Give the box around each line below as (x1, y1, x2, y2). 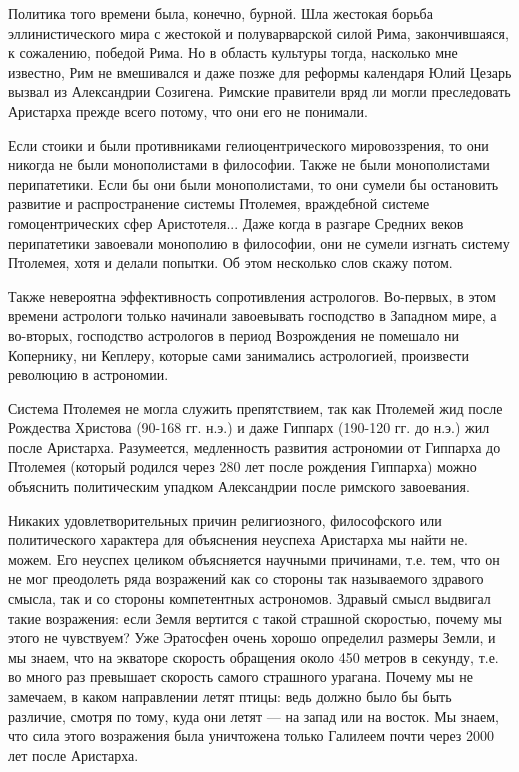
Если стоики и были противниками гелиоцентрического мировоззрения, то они (8, 134, 489, 155)
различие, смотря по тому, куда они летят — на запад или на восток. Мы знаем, (8, 705, 499, 726)
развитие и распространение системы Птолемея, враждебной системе (8, 193, 430, 214)
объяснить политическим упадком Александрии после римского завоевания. (8, 476, 470, 497)
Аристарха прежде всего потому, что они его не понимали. (8, 100, 368, 121)
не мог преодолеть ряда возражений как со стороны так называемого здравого (8, 568, 484, 589)
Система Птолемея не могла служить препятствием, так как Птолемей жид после (8, 397, 503, 418)
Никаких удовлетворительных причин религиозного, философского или (8, 509, 442, 530)
